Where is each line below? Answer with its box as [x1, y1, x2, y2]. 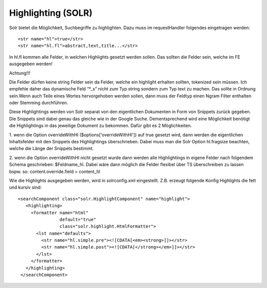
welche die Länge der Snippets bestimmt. [9, 146, 94, 152]
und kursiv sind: [9, 184, 42, 190]
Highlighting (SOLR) [9, 7, 92, 18]
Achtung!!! [9, 70, 31, 76]
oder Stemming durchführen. [9, 100, 69, 106]
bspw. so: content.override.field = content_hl [9, 168, 100, 174]
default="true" [59, 216, 96, 222]
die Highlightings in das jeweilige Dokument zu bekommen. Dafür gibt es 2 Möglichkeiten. [9, 123, 192, 128]
